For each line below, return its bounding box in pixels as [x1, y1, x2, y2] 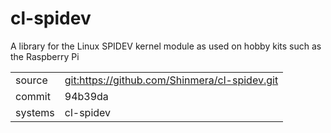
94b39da [64, 89, 109, 103]
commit [15, 89, 51, 103]
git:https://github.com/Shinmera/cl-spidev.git [64, 73, 279, 87]
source [15, 73, 48, 87]
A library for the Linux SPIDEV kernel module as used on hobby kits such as [10, 40, 322, 52]
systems [15, 105, 55, 119]
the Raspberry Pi [10, 50, 80, 62]
